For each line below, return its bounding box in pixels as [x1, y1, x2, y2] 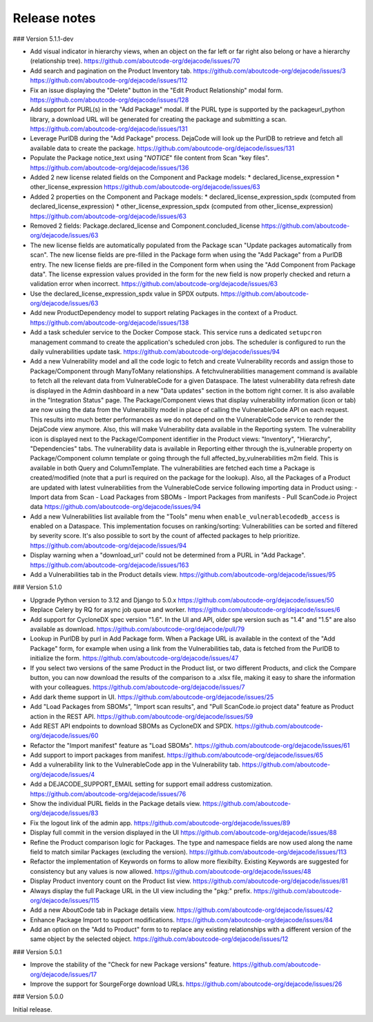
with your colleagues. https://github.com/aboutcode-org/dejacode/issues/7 [30, 683, 245, 692]
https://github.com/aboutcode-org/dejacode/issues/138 [30, 319, 189, 327]
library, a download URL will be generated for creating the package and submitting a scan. [30, 115, 287, 123]
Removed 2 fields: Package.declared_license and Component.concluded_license [30, 222, 260, 230]
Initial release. [12, 1005, 52, 1014]
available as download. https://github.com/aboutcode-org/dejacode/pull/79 [30, 625, 245, 633]
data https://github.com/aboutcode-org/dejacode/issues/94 [30, 503, 201, 511]
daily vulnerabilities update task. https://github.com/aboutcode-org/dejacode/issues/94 [30, 348, 280, 356]
